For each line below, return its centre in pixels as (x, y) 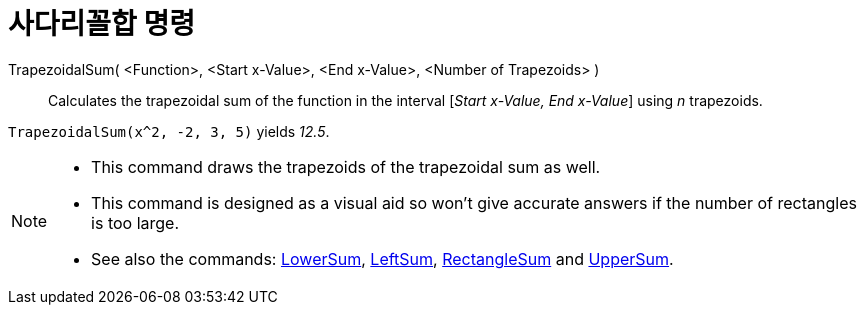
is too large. (135, 222)
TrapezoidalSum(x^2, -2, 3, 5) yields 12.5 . (169, 131)
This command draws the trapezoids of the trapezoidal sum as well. (346, 166)
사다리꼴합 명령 (101, 24)
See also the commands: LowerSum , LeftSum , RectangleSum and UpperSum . (382, 258)
